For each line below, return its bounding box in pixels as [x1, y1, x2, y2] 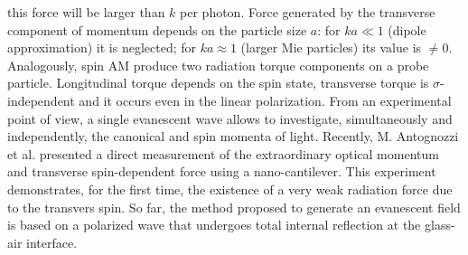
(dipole [388, 20, 426, 39]
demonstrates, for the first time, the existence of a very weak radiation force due [7, 179, 453, 198]
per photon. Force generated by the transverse [180, 3, 435, 21]
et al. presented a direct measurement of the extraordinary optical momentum [7, 144, 439, 163]
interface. [26, 232, 78, 251]
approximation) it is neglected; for [7, 38, 197, 57]
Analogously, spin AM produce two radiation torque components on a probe [7, 55, 429, 74]
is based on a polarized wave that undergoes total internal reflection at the [7, 215, 421, 234]
